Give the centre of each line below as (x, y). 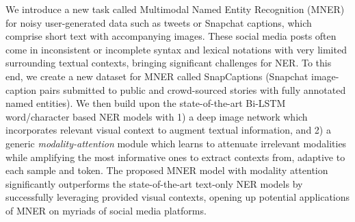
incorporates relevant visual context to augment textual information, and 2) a (168, 130)
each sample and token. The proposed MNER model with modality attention (167, 170)
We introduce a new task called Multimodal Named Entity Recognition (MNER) (175, 9)
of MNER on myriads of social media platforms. (106, 210)
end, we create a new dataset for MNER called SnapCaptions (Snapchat (157, 76)
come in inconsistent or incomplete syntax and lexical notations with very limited (176, 49)
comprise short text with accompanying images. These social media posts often (171, 36)
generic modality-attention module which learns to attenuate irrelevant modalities (176, 143)
